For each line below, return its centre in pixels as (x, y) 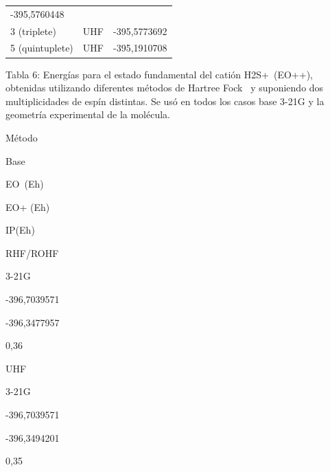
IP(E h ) (20, 230)
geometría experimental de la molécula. (88, 114)
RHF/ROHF (32, 252)
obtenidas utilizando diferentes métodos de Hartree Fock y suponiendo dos (165, 88)
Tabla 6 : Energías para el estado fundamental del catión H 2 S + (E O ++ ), (159, 74)
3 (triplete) (33, 31)
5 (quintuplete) (42, 48)
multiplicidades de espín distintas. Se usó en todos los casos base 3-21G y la (165, 101)
